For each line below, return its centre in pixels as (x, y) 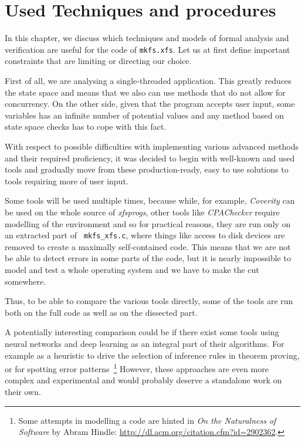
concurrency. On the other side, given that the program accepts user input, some (150, 104)
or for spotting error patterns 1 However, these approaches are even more (137, 368)
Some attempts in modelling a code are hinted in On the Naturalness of (147, 420)
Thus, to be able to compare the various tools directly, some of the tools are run (149, 301)
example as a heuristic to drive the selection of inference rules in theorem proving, (152, 355)
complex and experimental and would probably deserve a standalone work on (143, 380)
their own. (23, 391)
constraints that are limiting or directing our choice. (98, 61)
